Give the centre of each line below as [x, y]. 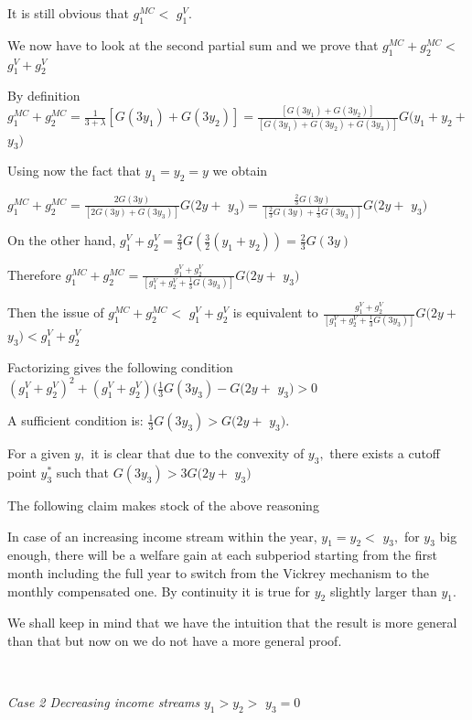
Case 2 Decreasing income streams [104, 702]
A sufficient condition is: [75, 420]
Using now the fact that [74, 171]
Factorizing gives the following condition [120, 367]
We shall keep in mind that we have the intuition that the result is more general [232, 623]
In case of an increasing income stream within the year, [162, 536]
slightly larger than [383, 591]
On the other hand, [62, 240]
